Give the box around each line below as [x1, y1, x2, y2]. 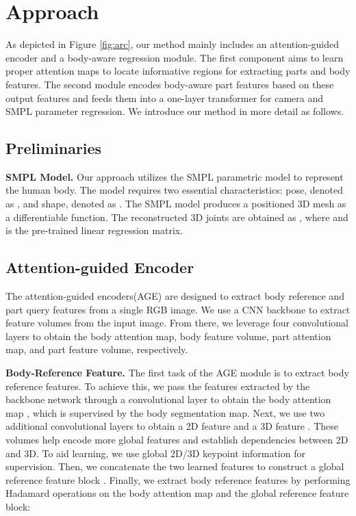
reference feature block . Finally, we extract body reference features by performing [5, 472, 351, 487]
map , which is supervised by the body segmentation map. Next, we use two [5, 405, 325, 420]
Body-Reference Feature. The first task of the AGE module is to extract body [5, 365, 349, 380]
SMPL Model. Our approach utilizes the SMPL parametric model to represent [5, 169, 344, 183]
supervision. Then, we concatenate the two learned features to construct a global [5, 459, 344, 474]
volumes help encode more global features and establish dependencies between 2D [5, 433, 348, 446]
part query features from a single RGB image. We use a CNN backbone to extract [5, 302, 351, 316]
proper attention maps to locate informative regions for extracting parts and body [5, 64, 351, 78]
